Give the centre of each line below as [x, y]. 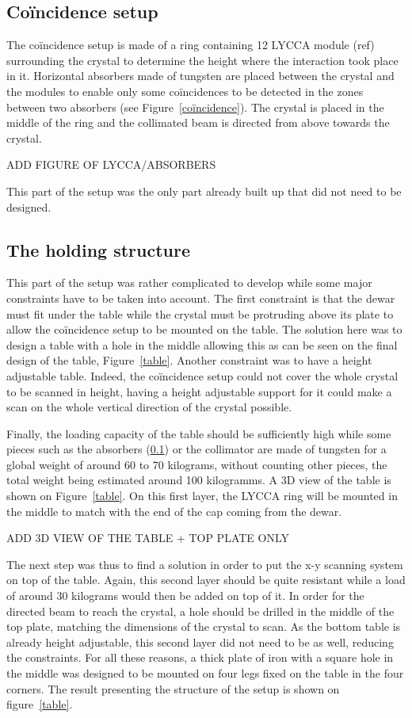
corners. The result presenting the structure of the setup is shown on [173, 688]
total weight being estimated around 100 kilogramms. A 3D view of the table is [199, 480]
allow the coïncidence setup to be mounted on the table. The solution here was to [204, 329]
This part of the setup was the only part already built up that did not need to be [204, 191]
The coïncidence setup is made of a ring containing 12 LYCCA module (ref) [191, 45]
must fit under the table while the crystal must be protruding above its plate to [200, 313]
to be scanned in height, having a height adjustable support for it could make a [199, 391]
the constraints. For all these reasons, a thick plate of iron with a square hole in [200, 657]
